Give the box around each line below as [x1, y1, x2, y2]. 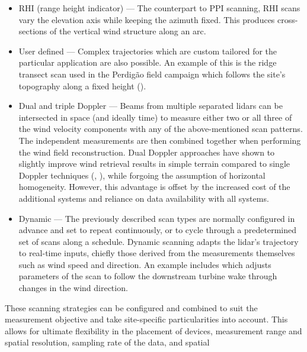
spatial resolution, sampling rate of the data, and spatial [5, 336, 210, 348]
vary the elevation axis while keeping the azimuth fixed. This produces [18, 13, 275, 25]
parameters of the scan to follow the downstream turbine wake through [18, 270, 277, 282]
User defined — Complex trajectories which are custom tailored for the [18, 44, 277, 57]
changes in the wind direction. [18, 282, 128, 294]
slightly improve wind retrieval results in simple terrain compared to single [18, 157, 290, 170]
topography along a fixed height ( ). [18, 79, 146, 92]
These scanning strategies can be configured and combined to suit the [5, 301, 258, 314]
